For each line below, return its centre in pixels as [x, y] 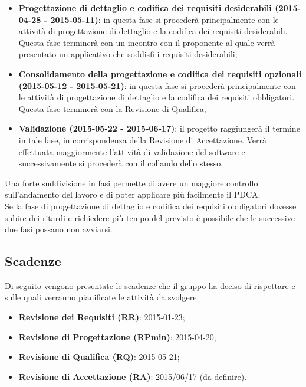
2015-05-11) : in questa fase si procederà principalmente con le [164, 19]
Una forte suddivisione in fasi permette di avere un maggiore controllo [131, 183]
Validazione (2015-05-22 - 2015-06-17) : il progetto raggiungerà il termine [159, 128]
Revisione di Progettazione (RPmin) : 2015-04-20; [117, 337]
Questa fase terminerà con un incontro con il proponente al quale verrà [147, 42]
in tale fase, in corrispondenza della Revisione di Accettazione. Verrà [142, 140]
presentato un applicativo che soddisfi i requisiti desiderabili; [128, 54]
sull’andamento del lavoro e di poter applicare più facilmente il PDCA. [133, 194]
